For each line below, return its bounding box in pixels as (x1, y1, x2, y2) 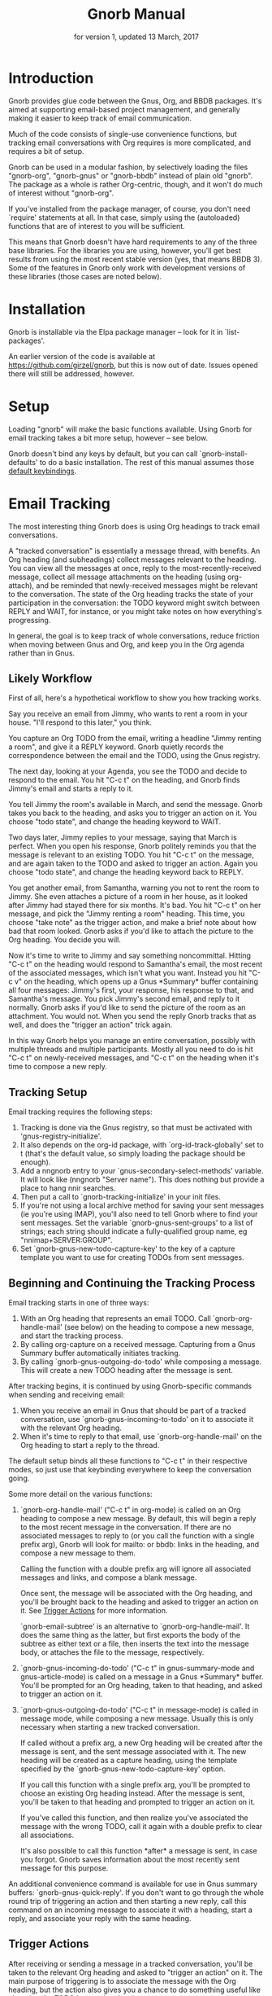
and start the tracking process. (19, 1331, 123, 1340)
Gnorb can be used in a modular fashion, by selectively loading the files (8, 162, 248, 172)
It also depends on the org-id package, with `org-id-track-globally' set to (19, 1140, 264, 1150)
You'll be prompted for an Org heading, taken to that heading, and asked (19, 1680, 262, 1690)
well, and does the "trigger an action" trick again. (8, 1020, 173, 1030)
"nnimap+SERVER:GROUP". (19, 1235, 113, 1245)
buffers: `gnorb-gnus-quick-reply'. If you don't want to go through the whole (8, 1887, 264, 1897)
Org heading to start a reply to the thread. (19, 1440, 160, 1450)
